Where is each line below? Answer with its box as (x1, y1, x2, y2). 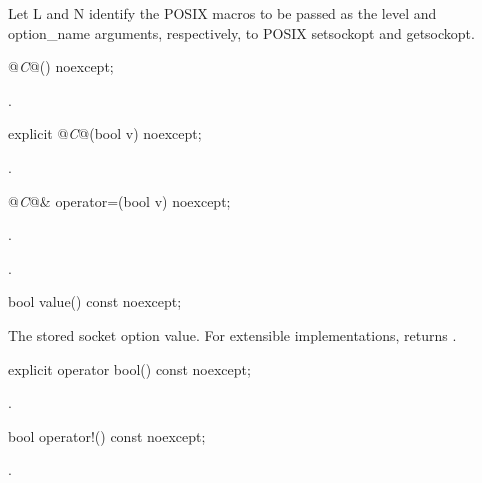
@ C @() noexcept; (8, 56, 114, 77)
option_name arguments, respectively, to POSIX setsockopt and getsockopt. (8, 22, 475, 43)
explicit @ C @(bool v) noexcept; (8, 123, 202, 144)
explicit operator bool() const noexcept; (8, 358, 251, 379)
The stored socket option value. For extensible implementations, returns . (8, 324, 457, 345)
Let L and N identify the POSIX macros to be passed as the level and (8, 3, 437, 23)
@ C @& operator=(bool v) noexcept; (8, 190, 231, 211)
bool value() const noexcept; (8, 291, 182, 312)
